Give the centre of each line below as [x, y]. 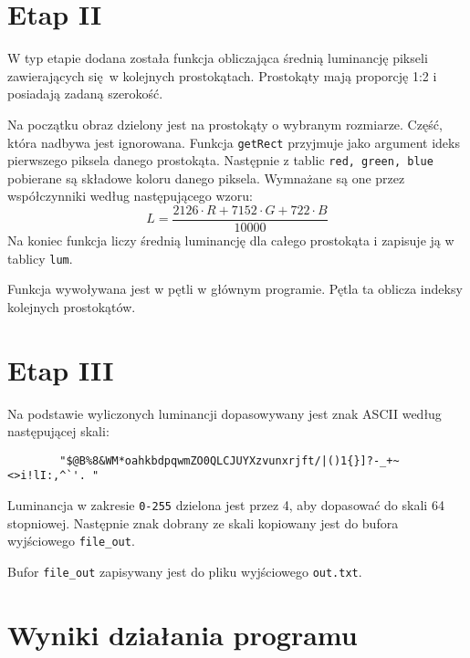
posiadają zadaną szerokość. [85, 94]
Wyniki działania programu [183, 634]
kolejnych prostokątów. [72, 306]
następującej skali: [58, 431]
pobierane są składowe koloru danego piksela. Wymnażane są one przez [206, 178]
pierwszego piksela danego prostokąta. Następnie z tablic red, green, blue [220, 160]
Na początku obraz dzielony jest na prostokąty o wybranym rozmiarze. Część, [225, 124]
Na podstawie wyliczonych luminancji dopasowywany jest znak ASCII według [225, 413]
